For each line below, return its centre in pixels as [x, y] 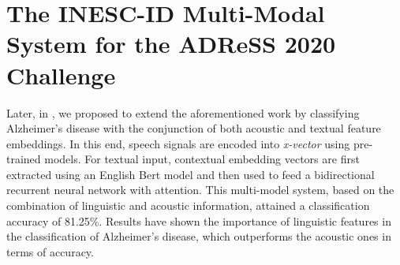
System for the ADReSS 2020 [171, 44]
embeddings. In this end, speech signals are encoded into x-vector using [178, 143]
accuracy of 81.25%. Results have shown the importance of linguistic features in [199, 220]
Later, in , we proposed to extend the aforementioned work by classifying [183, 112]
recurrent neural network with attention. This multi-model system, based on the [200, 190]
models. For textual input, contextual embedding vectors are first [202, 159]
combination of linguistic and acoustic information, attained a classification [188, 205]
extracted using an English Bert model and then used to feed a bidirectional [191, 174]
